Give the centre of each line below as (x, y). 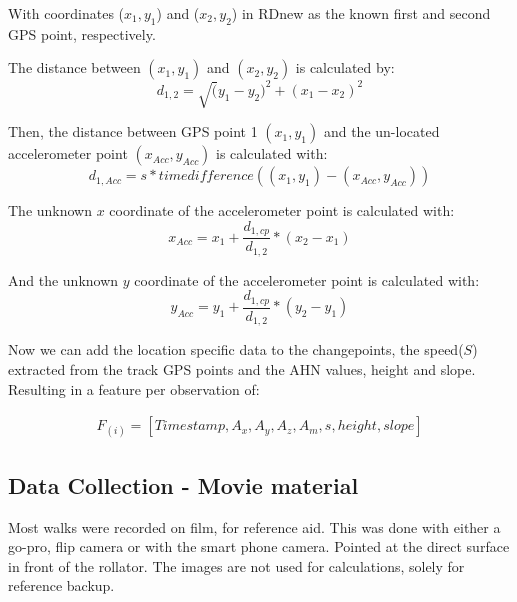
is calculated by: (345, 67)
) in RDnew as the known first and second (361, 13)
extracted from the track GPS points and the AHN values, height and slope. (242, 368)
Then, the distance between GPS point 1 (133, 131)
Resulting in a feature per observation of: (134, 388)
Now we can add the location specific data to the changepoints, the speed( (236, 349)
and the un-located (381, 131)
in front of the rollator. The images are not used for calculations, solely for (236, 565)
